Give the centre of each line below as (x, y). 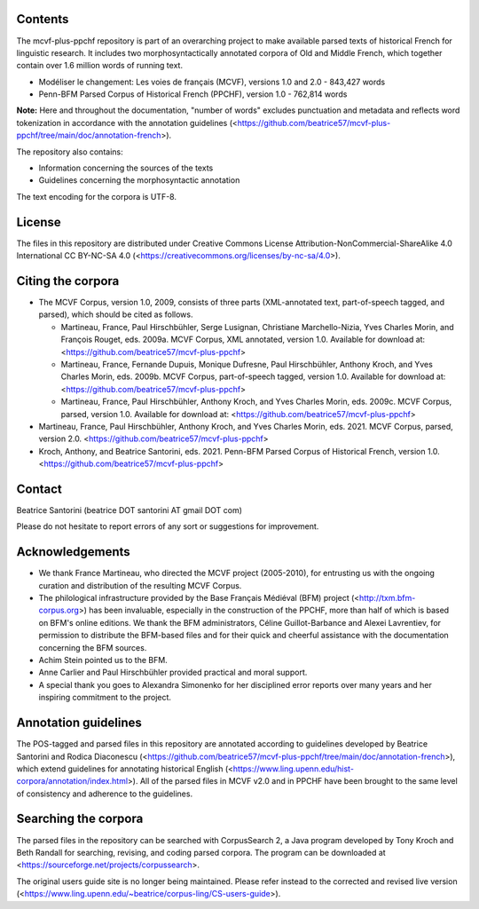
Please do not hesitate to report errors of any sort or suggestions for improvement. (168, 526)
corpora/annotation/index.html (72, 781)
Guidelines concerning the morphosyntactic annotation (139, 180)
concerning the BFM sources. (93, 647)
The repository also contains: (70, 152)
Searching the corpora (80, 819)
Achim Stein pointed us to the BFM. (103, 660)
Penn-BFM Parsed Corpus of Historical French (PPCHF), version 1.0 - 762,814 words (193, 94)
